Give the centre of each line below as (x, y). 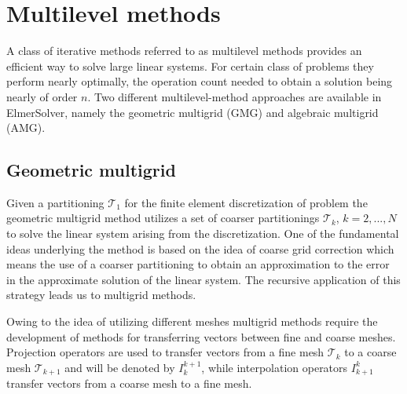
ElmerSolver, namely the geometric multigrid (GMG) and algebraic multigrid (192, 112)
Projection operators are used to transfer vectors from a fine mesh (165, 352)
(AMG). (26, 128)
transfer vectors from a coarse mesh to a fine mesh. (129, 383)
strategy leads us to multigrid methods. (101, 295)
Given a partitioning (55, 202)
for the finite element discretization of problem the (246, 202)
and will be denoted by (120, 367)
